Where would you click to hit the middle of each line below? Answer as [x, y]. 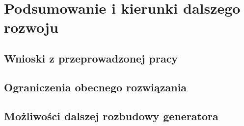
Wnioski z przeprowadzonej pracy [91, 58]
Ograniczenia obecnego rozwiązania [95, 87]
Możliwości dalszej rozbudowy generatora [111, 115]
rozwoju [31, 27]
